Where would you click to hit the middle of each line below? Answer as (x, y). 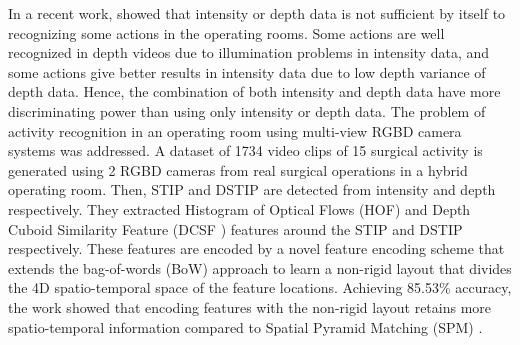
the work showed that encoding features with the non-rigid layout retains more (250, 306)
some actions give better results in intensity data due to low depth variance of (247, 71)
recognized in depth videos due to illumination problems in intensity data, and (249, 52)
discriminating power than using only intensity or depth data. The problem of (247, 110)
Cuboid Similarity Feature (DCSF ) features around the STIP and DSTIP (235, 228)
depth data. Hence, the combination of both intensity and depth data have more (254, 91)
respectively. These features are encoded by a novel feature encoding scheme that (256, 248)
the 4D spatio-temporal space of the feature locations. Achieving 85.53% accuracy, (260, 287)
